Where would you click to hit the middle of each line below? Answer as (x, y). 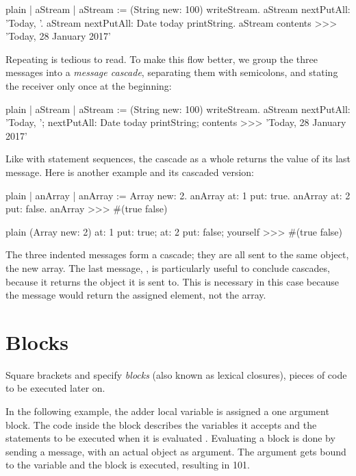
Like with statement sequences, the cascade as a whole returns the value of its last (178, 159)
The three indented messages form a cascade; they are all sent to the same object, (177, 254)
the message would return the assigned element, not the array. (136, 295)
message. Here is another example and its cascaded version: (130, 172)
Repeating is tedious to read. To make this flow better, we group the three (162, 59)
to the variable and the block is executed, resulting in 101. (128, 465)
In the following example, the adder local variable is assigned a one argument (167, 411)
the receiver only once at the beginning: (89, 85)
